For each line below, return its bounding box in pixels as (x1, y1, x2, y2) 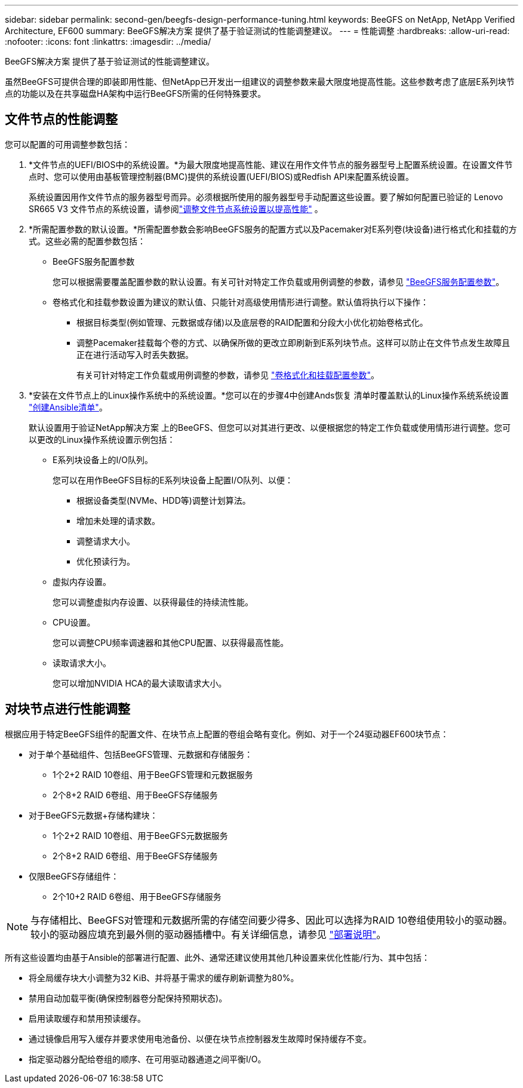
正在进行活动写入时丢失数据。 (76, 349, 193, 360)
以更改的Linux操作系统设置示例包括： (29, 434, 176, 445)
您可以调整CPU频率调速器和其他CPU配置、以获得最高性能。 (53, 637, 289, 648)
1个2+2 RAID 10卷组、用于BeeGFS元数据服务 (53, 830, 228, 841)
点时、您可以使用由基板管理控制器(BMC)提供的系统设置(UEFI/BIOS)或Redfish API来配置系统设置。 (29, 171, 414, 182)
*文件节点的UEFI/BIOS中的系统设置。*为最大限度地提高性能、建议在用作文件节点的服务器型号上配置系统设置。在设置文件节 (29, 159, 513, 170)
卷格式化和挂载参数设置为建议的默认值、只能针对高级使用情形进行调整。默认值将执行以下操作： (53, 296, 429, 307)
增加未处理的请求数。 (76, 515, 160, 526)
